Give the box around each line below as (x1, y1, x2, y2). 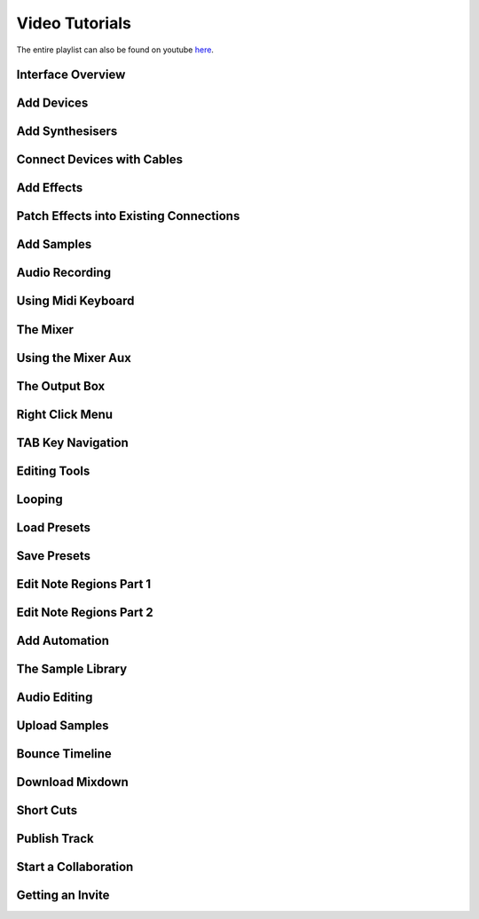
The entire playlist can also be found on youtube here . (16, 44, 215, 55)
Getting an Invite (16, 887, 110, 902)
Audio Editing (16, 689, 93, 704)
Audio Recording (16, 265, 112, 280)
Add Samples (16, 237, 92, 252)
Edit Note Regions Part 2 (16, 604, 154, 620)
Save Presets (16, 548, 91, 563)
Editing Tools (16, 463, 90, 478)
